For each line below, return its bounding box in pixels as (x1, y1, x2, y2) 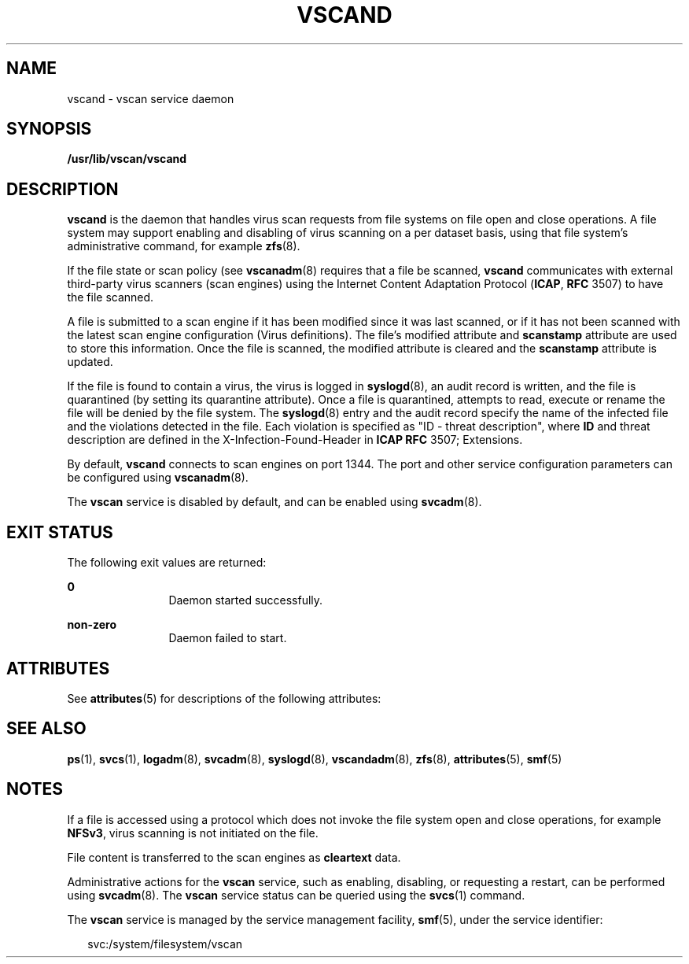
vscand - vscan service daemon (67, 91, 234, 105)
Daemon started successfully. (168, 593, 323, 608)
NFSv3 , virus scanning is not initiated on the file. (67, 825, 319, 840)
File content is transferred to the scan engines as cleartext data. (67, 850, 401, 864)
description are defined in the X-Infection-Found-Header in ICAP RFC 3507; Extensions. (67, 433, 523, 447)
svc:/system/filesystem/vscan (87, 936, 243, 951)
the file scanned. (67, 290, 154, 305)
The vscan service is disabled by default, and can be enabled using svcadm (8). (67, 495, 482, 509)
